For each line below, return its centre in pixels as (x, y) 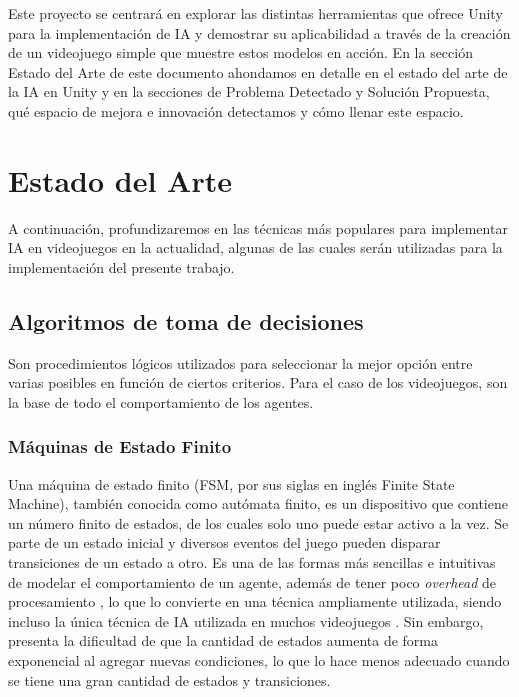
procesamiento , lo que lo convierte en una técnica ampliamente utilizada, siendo (255, 601)
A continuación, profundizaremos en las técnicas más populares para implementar (258, 227)
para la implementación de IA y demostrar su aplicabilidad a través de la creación (259, 32)
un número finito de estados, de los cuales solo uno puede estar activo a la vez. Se (258, 522)
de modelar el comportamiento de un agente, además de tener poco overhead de (252, 581)
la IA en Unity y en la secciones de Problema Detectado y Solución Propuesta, (249, 91)
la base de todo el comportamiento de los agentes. (161, 401)
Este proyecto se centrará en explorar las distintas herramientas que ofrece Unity (255, 13)
